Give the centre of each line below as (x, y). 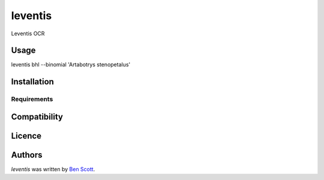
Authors (27, 155)
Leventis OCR (28, 33)
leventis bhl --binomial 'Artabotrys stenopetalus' (71, 65)
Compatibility (37, 117)
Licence (26, 135)
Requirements (32, 99)
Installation (32, 82)
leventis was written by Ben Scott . (53, 169)
